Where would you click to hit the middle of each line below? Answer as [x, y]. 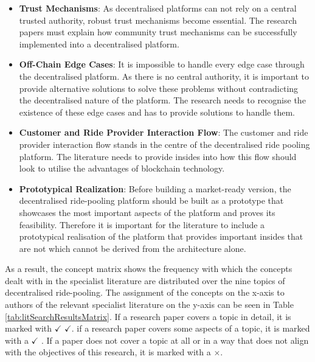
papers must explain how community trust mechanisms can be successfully [158, 32]
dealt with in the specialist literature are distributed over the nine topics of [145, 280]
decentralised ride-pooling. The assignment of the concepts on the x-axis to [145, 292]
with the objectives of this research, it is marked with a [108, 352]
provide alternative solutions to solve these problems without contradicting [159, 88]
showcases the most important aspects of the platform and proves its [147, 212]
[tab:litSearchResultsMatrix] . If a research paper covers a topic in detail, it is [148, 316]
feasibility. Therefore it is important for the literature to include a [142, 224]
